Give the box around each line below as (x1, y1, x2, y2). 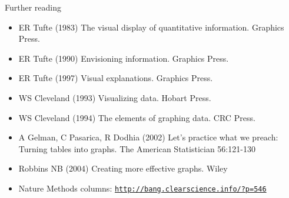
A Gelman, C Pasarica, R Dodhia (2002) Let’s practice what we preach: (18, 131, 278, 143)
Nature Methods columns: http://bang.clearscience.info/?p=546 (18, 182, 267, 194)
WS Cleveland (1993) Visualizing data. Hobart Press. (18, 91, 211, 103)
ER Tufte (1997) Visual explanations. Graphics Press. (18, 72, 213, 84)
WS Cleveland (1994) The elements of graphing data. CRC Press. (18, 111, 255, 123)
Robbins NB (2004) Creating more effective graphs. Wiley (18, 162, 228, 174)
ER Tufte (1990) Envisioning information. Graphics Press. (18, 52, 229, 64)
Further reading (5, 1, 62, 13)
